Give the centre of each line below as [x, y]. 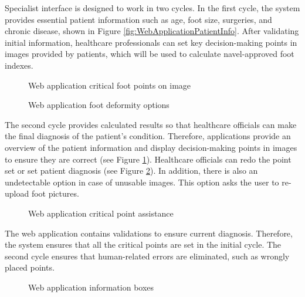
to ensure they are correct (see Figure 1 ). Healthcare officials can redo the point [148, 159]
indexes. [19, 65]
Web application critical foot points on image [110, 85]
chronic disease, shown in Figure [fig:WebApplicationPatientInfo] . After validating [152, 31]
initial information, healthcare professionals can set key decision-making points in [151, 42]
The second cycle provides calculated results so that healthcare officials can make [151, 124]
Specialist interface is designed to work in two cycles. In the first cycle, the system [152, 8]
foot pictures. [55, 193]
